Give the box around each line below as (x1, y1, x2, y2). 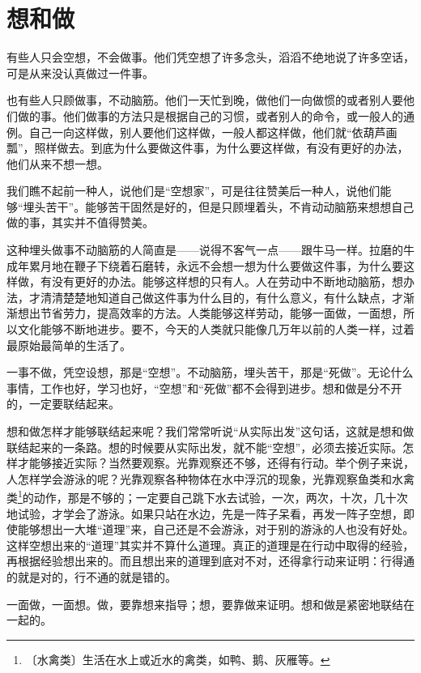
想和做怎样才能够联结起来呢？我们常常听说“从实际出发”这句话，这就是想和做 (6, 423, 415, 439)
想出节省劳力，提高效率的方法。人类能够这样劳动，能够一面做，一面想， (17, 305, 403, 322)
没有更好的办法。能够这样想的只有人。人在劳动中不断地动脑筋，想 (51, 273, 403, 290)
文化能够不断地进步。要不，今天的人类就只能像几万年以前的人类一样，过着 (17, 321, 415, 338)
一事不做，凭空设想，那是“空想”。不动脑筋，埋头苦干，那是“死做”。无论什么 (6, 364, 414, 381)
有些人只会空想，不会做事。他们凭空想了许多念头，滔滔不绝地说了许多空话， (6, 49, 415, 66)
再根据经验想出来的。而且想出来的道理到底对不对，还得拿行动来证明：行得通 (6, 552, 415, 569)
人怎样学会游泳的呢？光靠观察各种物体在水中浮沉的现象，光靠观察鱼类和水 (6, 470, 403, 487)
